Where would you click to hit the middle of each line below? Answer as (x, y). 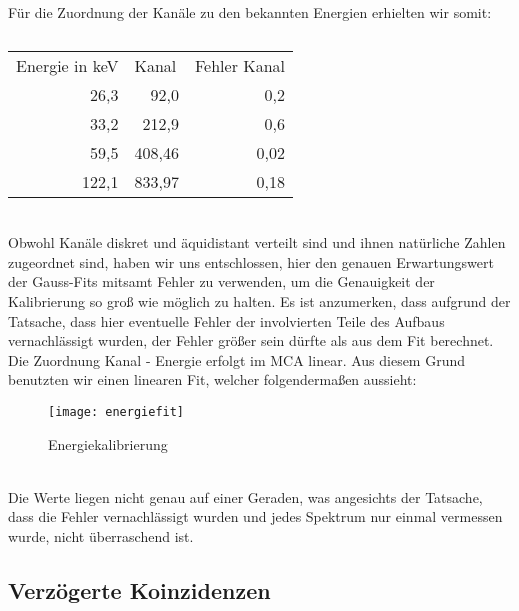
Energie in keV (67, 65)
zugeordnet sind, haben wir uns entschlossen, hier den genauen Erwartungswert (251, 261)
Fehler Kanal (240, 65)
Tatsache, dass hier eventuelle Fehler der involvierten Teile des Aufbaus (226, 320)
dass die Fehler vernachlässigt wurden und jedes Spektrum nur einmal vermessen (255, 516)
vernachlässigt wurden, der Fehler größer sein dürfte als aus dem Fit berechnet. (251, 340)
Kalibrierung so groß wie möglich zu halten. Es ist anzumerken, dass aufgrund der (259, 300)
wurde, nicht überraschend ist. (101, 535)
